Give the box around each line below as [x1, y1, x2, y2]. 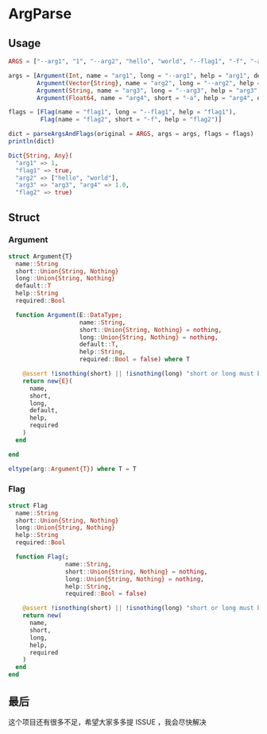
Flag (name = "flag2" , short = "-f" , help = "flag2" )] [40, 116, 222, 124]
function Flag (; [15, 553, 69, 561]
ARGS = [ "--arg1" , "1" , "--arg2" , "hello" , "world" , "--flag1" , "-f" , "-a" [8, 57, 265, 65]
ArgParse [8, 5, 72, 23]
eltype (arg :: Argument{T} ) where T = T [8, 465, 137, 473]
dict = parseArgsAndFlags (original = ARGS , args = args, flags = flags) [8, 130, 254, 138]
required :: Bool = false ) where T [79, 355, 191, 364]
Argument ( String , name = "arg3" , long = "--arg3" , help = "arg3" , [37, 87, 261, 95]
